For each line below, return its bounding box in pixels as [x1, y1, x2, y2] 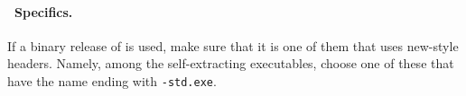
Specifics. [14, 2, 73, 21]
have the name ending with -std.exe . [7, 71, 217, 90]
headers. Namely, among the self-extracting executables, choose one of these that [7, 54, 454, 73]
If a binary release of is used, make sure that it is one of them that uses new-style [7, 36, 459, 55]
